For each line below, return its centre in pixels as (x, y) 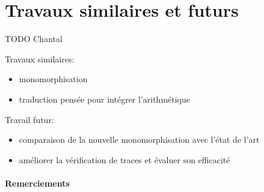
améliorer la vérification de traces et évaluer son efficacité (124, 159)
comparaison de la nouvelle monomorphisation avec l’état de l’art (139, 139)
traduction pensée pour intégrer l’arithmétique (104, 99)
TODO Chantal (34, 39)
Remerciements (37, 183)
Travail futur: (29, 119)
